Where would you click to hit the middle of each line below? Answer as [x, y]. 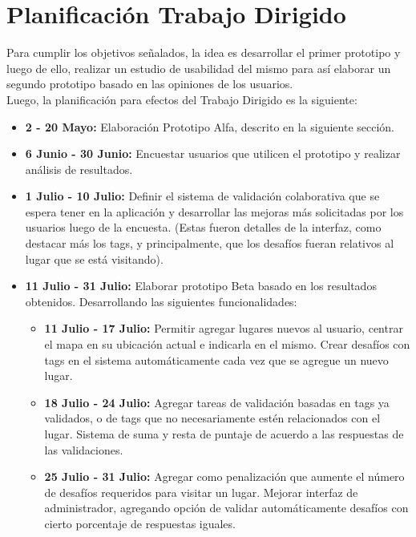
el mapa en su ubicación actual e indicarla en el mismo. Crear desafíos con [227, 344]
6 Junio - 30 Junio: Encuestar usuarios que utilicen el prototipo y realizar [213, 153]
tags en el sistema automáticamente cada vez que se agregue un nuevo [216, 359]
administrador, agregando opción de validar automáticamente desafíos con [226, 508]
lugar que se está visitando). [94, 258]
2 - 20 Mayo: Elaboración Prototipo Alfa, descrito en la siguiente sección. [210, 126]
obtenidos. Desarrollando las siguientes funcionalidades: [161, 301]
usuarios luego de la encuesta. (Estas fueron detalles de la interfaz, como [203, 227]
